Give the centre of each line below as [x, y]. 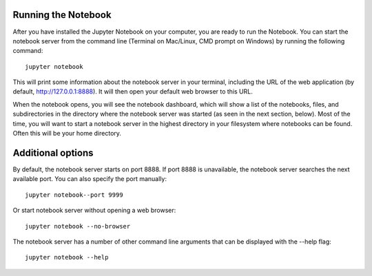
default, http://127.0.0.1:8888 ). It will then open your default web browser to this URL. [133, 92]
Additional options [53, 152]
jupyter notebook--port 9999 [74, 195]
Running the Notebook [62, 15]
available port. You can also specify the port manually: [90, 179]
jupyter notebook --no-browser [78, 226]
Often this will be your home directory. [67, 134]
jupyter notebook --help [67, 257]
